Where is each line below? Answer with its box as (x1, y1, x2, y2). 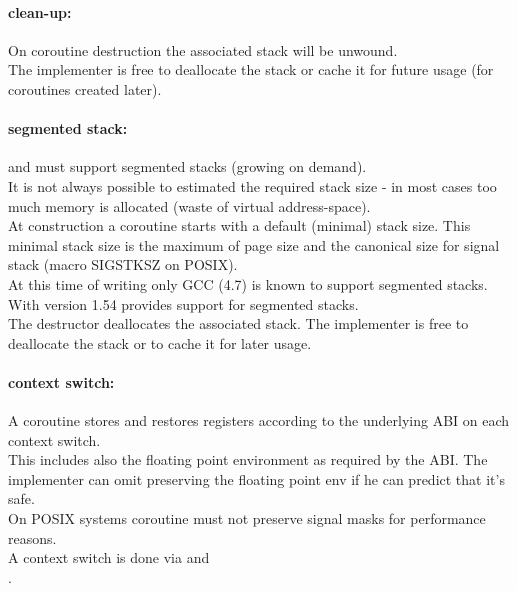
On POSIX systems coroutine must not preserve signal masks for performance (8, 508, 486, 529)
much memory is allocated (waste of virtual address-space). (8, 195, 371, 216)
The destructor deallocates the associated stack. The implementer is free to (8, 313, 469, 334)
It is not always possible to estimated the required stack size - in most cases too (8, 175, 497, 196)
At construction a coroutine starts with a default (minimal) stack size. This (8, 215, 471, 236)
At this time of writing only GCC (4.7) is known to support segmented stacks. (8, 273, 488, 294)
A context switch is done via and (8, 547, 210, 568)
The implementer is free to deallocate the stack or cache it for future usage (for (8, 59, 494, 80)
